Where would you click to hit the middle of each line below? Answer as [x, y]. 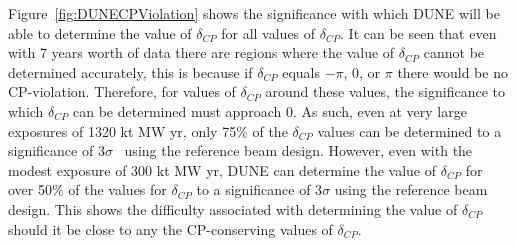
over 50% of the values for [87, 189]
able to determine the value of [100, 32]
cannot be [454, 52]
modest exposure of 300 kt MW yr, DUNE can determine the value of [222, 169]
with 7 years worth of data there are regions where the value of [201, 52]
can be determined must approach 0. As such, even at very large [270, 110]
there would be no [452, 71]
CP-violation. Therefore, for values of [122, 91]
